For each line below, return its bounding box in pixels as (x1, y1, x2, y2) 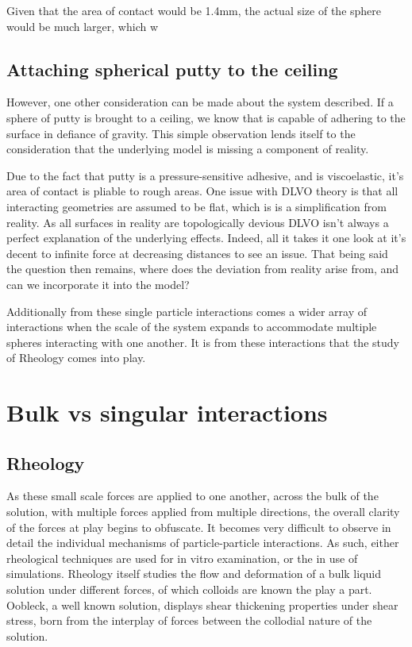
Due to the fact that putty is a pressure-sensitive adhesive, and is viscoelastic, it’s (6, 167, 404, 183)
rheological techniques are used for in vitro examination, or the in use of (6, 549, 358, 566)
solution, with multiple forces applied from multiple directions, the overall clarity (6, 503, 400, 520)
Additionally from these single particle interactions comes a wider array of (6, 302, 367, 319)
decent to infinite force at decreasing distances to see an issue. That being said (6, 245, 388, 261)
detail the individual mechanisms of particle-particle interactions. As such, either (6, 534, 399, 551)
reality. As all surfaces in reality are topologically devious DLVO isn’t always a (6, 214, 389, 230)
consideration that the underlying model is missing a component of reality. (6, 141, 369, 157)
